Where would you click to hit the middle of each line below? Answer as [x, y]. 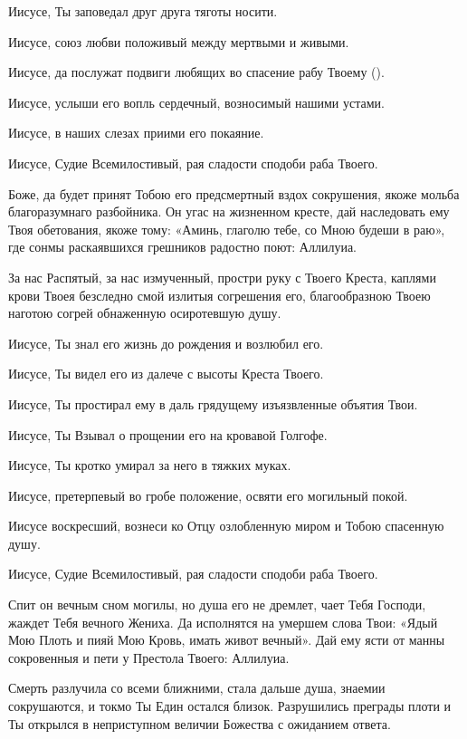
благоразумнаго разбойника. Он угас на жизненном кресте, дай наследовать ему [229, 211]
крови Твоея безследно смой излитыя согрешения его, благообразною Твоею [219, 295]
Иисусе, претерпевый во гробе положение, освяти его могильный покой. [208, 495]
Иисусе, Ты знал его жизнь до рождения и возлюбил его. [166, 343]
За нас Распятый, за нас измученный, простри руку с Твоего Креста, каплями [222, 277]
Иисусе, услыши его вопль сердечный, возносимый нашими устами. [196, 102]
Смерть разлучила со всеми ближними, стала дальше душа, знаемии [197, 688]
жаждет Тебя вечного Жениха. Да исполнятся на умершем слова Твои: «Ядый [223, 622]
